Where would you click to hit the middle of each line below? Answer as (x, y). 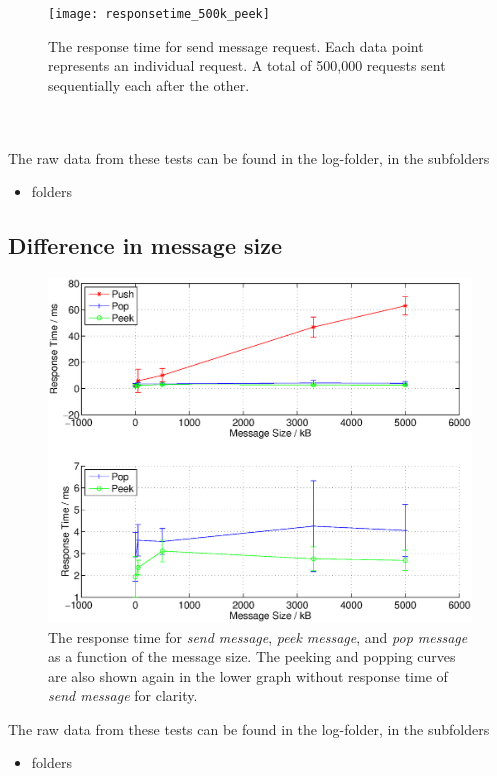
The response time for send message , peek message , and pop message (258, 636)
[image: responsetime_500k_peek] (159, 14)
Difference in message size (145, 245)
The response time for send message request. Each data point (236, 45)
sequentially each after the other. (149, 84)
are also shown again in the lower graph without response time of (248, 675)
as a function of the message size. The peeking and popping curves (252, 656)
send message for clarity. (123, 695)
